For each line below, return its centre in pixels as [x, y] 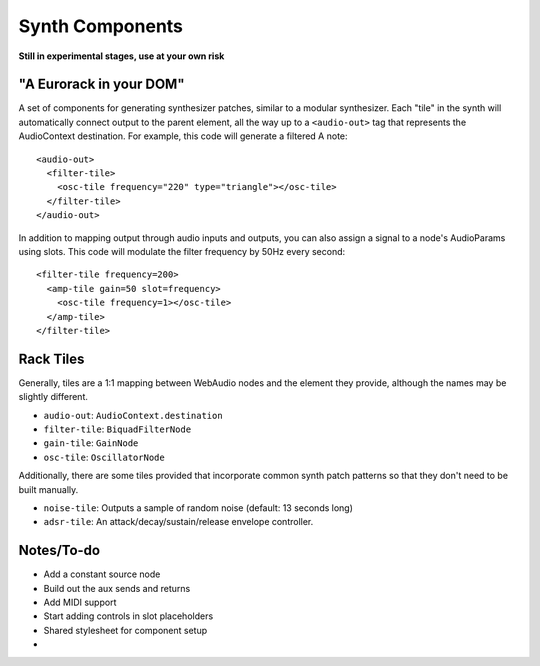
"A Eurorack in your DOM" [101, 84]
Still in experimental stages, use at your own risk [121, 56]
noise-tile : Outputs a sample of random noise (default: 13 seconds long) [198, 507]
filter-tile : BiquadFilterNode [117, 429]
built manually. [48, 489]
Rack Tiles [51, 358]
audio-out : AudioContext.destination [133, 415]
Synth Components [101, 26]
